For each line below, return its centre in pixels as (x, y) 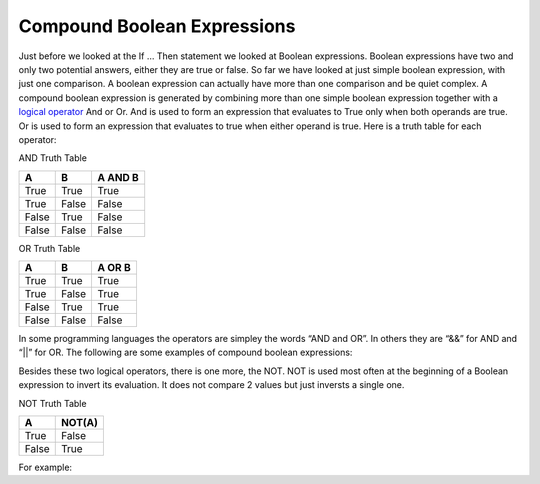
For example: (45, 467)
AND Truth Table (52, 158)
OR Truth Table (49, 248)
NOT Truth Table (52, 403)
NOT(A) (79, 423)
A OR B (114, 268)
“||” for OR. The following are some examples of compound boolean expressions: (185, 352)
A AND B (118, 177)
